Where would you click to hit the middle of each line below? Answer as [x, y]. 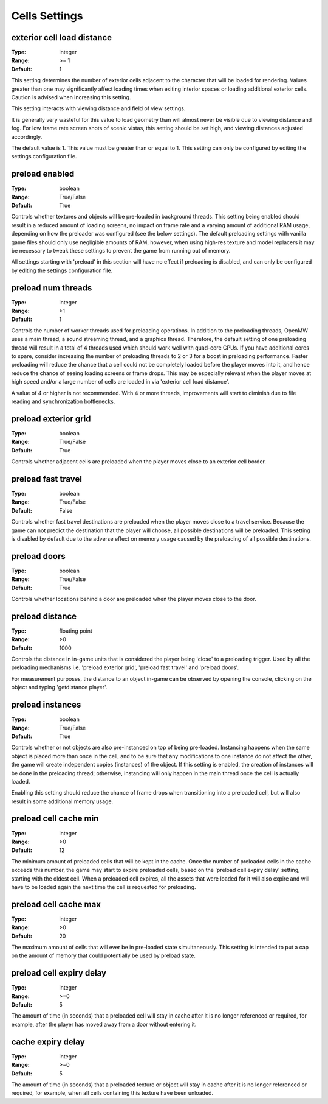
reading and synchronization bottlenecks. [63, 401]
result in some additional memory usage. [62, 801]
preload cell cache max [56, 904]
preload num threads [52, 288]
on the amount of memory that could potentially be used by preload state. [103, 955]
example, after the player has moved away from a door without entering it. [104, 1024]
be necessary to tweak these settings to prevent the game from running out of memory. [121, 251]
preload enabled [43, 174]
